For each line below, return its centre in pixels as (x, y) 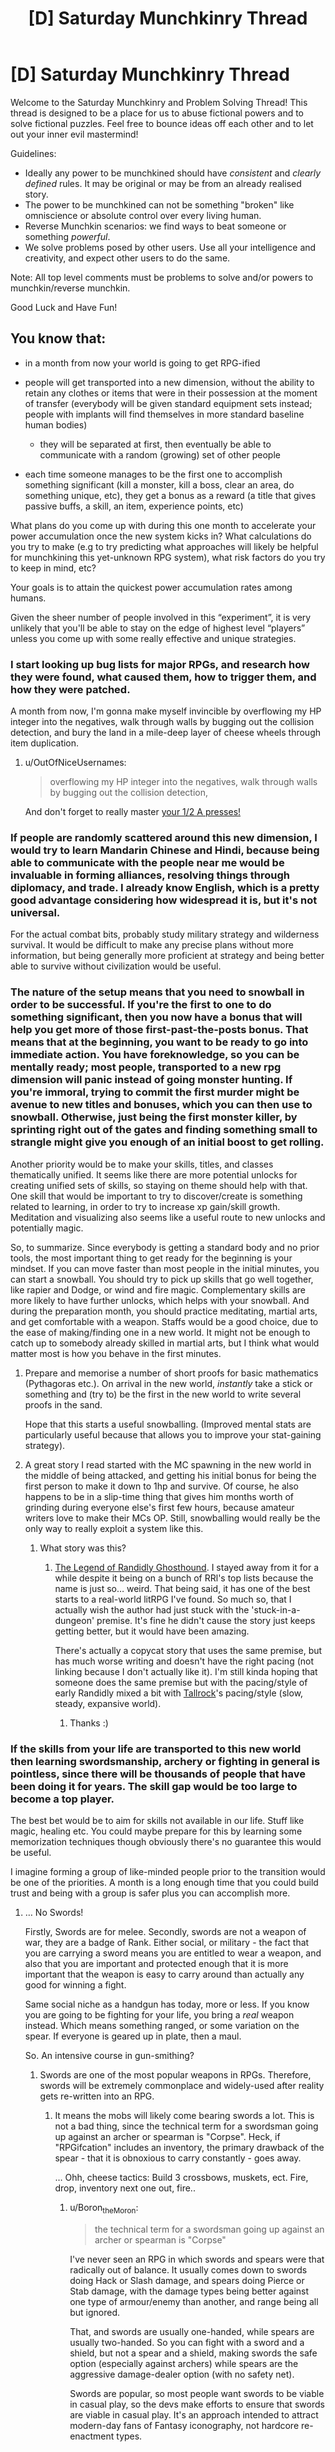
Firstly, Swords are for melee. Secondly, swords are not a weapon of (165, 1931)
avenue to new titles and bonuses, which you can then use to (161, 1105)
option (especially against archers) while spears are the (184, 2363)
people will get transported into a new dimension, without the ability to (169, 382)
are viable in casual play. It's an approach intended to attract (194, 2414)
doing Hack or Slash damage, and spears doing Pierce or (187, 2280)
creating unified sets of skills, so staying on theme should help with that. (159, 1185)
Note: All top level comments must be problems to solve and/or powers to (162, 277)
